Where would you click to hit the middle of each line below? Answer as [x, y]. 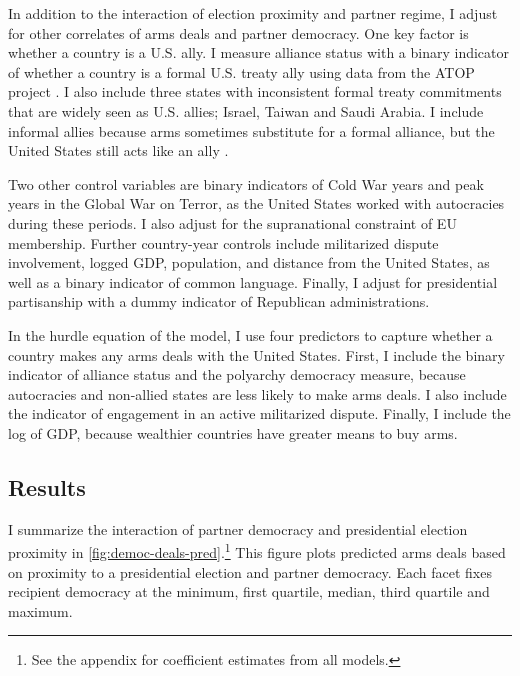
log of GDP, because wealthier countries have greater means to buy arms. [233, 432]
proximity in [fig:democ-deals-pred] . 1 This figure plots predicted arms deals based [257, 550]
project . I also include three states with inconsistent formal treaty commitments [255, 91]
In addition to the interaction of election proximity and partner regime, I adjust [253, 13]
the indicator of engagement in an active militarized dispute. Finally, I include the [259, 413]
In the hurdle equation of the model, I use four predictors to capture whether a [250, 334]
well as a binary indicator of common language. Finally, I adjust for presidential [253, 281]
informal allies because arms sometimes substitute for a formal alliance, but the [251, 130]
